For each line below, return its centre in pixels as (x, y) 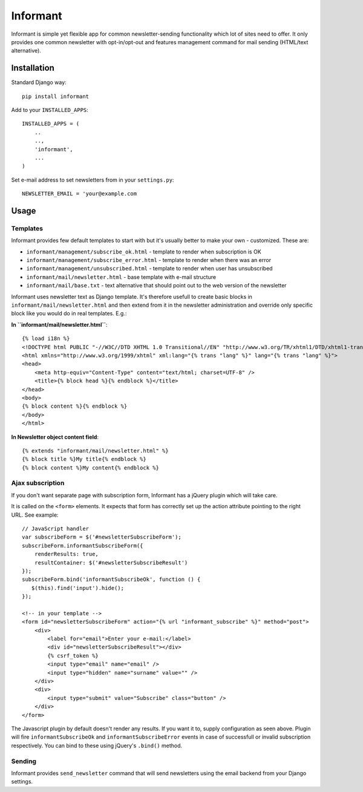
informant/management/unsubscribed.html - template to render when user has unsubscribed (149, 269)
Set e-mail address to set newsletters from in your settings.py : (93, 180)
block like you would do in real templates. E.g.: (69, 313)
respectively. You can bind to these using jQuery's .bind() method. (97, 745)
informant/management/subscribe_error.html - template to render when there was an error (149, 260)
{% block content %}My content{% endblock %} (91, 468)
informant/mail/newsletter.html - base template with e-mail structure (121, 277)
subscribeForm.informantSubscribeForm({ (83, 545)
